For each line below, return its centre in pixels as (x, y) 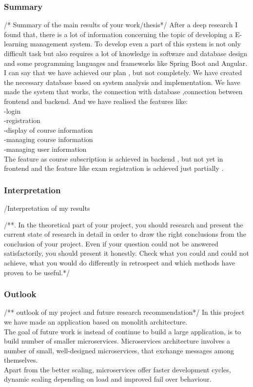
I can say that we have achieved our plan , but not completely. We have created (123, 72)
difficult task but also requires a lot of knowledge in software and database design (126, 53)
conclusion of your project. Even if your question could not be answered (111, 243)
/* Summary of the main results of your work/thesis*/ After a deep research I (121, 25)
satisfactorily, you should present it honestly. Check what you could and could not (126, 253)
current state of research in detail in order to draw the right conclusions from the (125, 234)
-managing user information (45, 149)
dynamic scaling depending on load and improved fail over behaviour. (108, 379)
